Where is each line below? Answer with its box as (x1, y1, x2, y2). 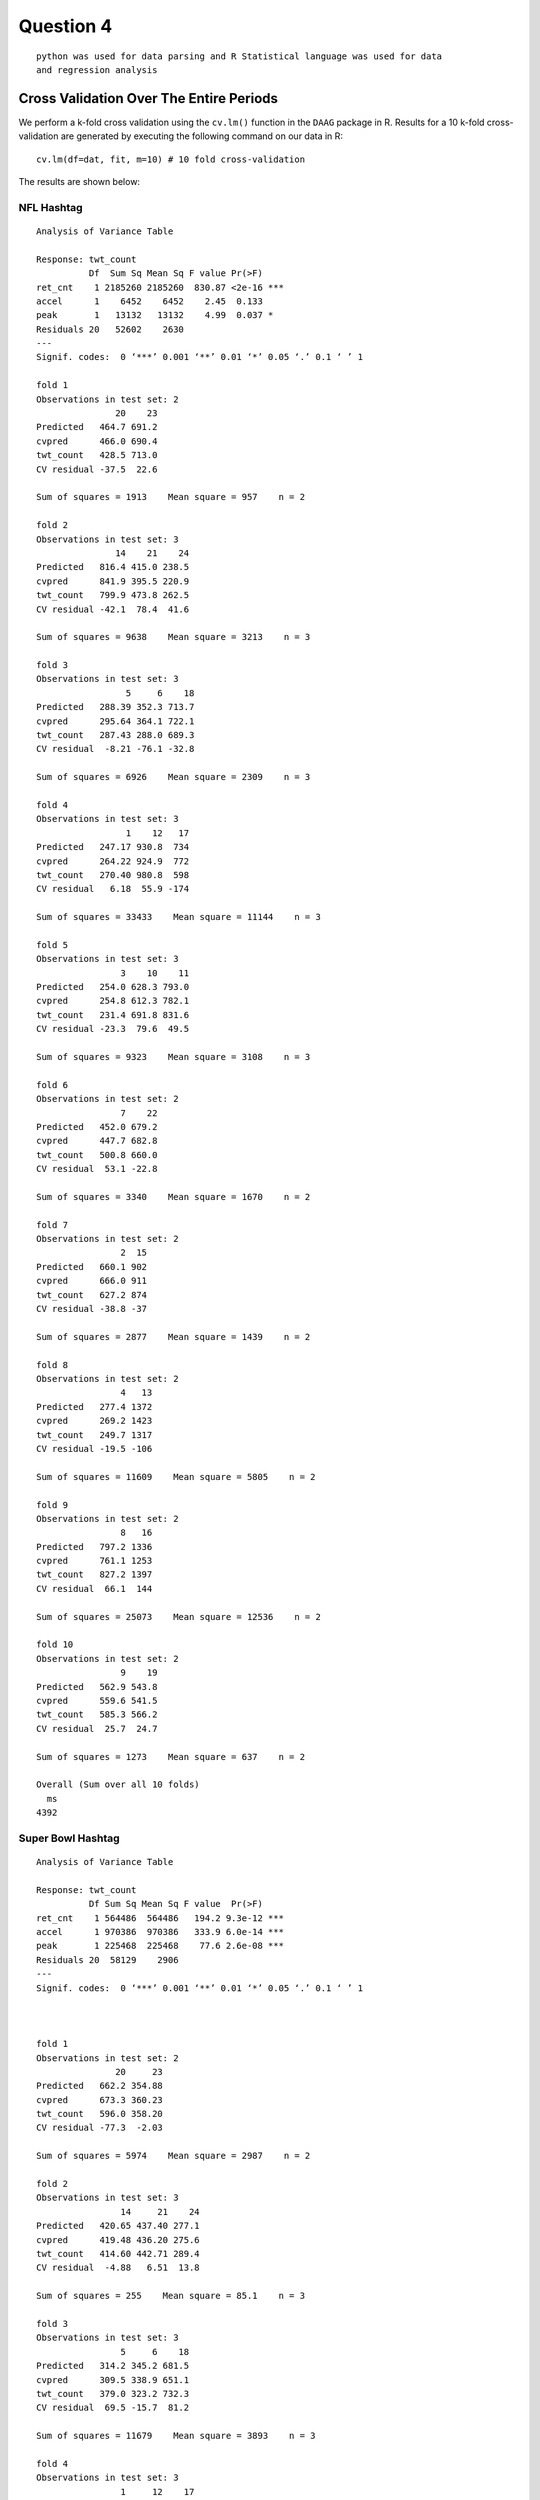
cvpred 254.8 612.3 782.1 (36, 995, 190, 1007)
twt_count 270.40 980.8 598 (36, 869, 190, 880)
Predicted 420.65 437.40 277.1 (36, 2220, 200, 2232)
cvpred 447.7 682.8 (36, 1135, 158, 1147)
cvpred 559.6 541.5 (36, 1695, 158, 1706)
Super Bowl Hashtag (18, 1831, 120, 1845)
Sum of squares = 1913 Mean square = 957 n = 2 (36, 491, 305, 503)
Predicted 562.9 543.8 (36, 1681, 158, 1692)
